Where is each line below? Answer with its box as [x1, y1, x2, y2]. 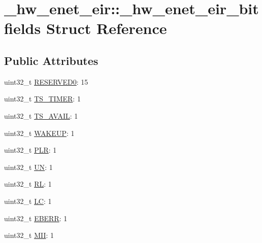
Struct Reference [46, 18, 167, 39]
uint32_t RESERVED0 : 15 [4, 76, 88, 87]
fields [4, 18, 41, 39]
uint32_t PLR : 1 [4, 145, 57, 155]
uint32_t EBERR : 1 [4, 213, 68, 223]
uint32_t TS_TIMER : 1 [4, 93, 81, 104]
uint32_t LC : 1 [4, 195, 52, 206]
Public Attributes [4, 52, 99, 68]
